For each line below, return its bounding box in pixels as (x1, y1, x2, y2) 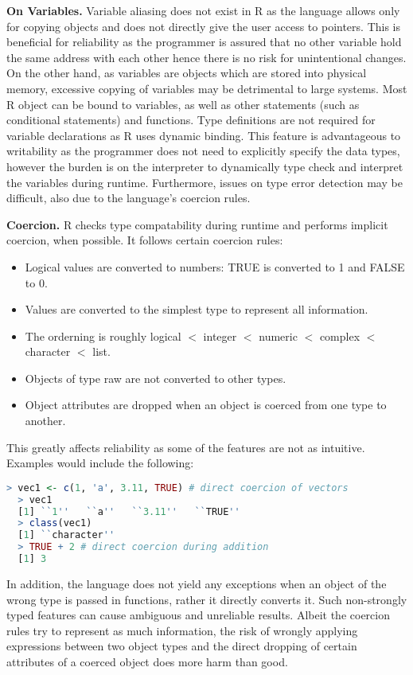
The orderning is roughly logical (25, 327, 181, 344)
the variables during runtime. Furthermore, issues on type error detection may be (6, 174, 403, 190)
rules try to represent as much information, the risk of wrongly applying (6, 622, 358, 638)
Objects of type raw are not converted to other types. (25, 369, 286, 386)
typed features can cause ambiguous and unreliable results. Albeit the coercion (6, 607, 390, 623)
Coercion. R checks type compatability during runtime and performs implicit (6, 216, 388, 232)
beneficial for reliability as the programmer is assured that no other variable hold (6, 33, 402, 50)
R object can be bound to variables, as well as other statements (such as (6, 96, 360, 112)
